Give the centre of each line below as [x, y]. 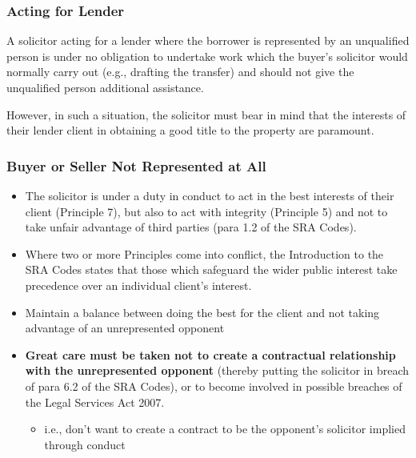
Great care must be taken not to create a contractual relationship [210, 354]
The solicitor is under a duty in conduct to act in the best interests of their [210, 195]
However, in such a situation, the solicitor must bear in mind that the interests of [206, 114]
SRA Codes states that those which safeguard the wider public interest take [211, 269]
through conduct [85, 444]
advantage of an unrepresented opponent [125, 328]
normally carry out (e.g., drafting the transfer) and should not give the [180, 72]
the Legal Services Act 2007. [95, 402]
